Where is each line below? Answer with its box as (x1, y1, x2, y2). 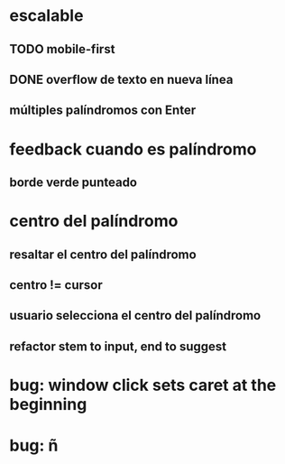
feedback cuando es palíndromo (9, 139, 257, 159)
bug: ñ (9, 435, 59, 456)
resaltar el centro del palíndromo (9, 246, 197, 262)
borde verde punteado (9, 174, 138, 190)
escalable (9, 5, 84, 26)
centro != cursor (9, 277, 104, 292)
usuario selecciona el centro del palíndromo (9, 308, 262, 323)
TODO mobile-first (9, 42, 115, 57)
